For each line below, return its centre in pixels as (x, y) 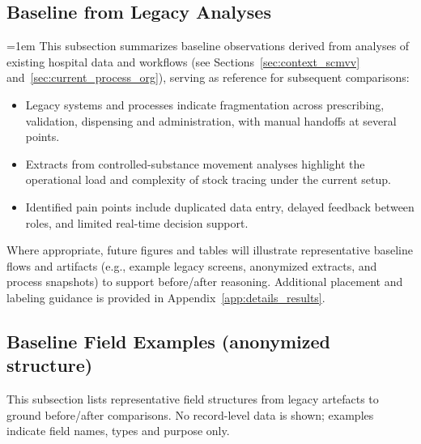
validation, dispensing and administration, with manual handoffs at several (211, 120)
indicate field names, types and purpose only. (118, 431)
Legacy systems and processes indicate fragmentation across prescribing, (205, 104)
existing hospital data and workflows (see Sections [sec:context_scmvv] (183, 61)
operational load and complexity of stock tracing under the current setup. (208, 179)
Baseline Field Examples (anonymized (168, 341)
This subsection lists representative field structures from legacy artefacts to (193, 399)
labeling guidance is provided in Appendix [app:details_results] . (166, 297)
